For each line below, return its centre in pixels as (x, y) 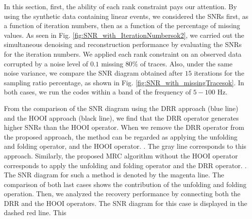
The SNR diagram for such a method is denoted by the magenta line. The (114, 175)
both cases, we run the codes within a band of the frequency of (98, 92)
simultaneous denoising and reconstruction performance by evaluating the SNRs (123, 44)
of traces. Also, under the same (186, 63)
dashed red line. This (35, 212)
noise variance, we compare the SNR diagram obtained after (93, 73)
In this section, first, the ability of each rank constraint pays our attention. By (120, 6)
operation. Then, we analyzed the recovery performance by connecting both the (122, 194)
